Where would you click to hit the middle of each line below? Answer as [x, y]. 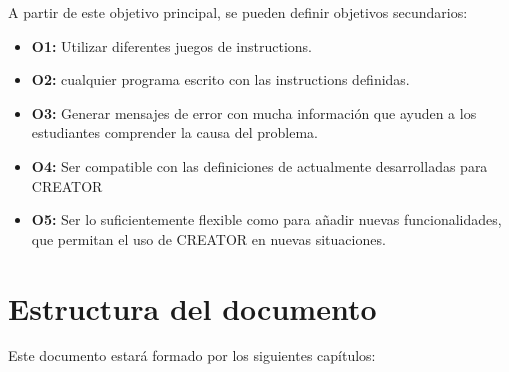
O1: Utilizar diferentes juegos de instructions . [171, 45]
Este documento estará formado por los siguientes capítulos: [192, 355]
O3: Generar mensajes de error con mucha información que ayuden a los [254, 112]
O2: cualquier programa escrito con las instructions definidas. [220, 79]
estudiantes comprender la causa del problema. [174, 132]
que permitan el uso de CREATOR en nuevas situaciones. [208, 238]
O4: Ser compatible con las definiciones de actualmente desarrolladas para [259, 165]
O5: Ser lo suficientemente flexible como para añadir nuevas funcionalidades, [266, 219]
